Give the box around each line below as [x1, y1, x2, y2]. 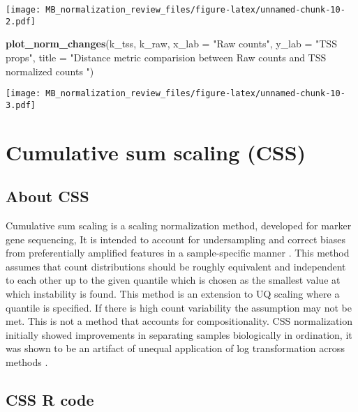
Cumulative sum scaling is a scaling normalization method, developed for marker [6, 218, 352, 232]
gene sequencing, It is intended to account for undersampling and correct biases [6, 231, 346, 246]
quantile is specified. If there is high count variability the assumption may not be [6, 300, 352, 314]
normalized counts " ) [6, 63, 94, 78]
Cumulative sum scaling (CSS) [6, 137, 306, 166]
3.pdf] [6, 100, 36, 110]
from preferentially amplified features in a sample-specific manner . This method [6, 245, 350, 260]
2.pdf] [6, 16, 36, 26]
